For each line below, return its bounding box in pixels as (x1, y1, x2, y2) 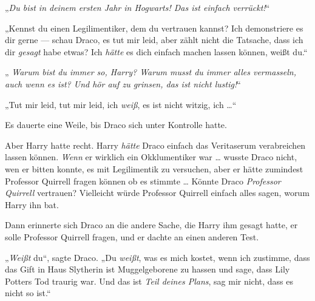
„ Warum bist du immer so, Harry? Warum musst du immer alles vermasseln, (5, 66, 297, 78)
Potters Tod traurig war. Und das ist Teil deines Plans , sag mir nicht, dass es (5, 274, 294, 287)
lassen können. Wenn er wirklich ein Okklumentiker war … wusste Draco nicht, (5, 150, 297, 163)
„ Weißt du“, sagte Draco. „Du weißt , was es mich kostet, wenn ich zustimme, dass (5, 251, 310, 263)
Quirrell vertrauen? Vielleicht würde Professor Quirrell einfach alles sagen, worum (5, 186, 310, 199)
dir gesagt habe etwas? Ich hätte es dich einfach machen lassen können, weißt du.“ (5, 45, 308, 58)
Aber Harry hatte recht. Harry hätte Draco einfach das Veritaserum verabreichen (5, 138, 306, 151)
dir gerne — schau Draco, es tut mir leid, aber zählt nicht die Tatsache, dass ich (5, 33, 303, 46)
